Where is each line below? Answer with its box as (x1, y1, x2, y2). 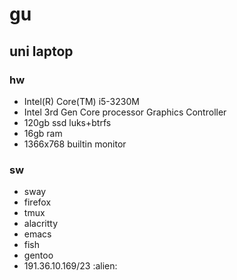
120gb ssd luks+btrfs (23, 116, 112, 128)
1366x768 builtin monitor (23, 138, 127, 150)
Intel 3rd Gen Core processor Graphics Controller (23, 106, 227, 118)
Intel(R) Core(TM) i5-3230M (23, 95, 140, 107)
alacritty (23, 218, 59, 230)
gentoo (23, 249, 54, 262)
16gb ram (23, 127, 63, 139)
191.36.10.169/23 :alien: (23, 260, 118, 272)
